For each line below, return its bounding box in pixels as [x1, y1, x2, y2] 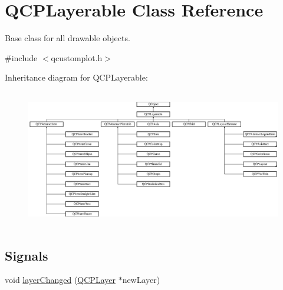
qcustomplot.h [51, 51, 103, 64]
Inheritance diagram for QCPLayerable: [5, 71, 148, 84]
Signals [5, 246, 48, 264]
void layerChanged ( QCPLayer [5, 274, 116, 286]
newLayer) [122, 274, 160, 286]
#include [5, 51, 38, 64]
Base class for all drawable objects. [5, 32, 130, 44]
